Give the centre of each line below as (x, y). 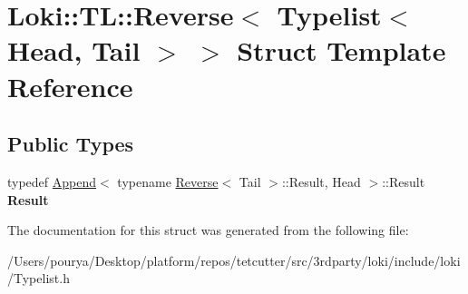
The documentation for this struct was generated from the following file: (208, 230)
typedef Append (52, 181)
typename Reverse (168, 181)
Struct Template (341, 50)
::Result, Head (321, 181)
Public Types (71, 144)
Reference (70, 86)
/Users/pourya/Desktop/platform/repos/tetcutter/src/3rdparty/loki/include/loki (234, 260)
